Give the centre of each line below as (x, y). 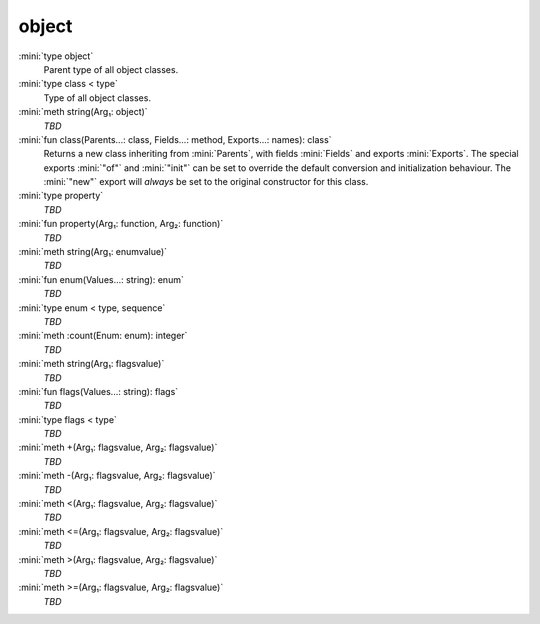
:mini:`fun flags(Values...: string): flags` (98, 391)
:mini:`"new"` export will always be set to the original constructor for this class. (206, 182)
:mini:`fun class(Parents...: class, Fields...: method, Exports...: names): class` (175, 139)
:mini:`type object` (56, 56)
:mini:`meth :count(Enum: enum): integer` (103, 336)
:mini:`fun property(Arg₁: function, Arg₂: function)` (121, 224)
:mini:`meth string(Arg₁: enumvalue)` (93, 252)
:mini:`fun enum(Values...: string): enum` (101, 279)
